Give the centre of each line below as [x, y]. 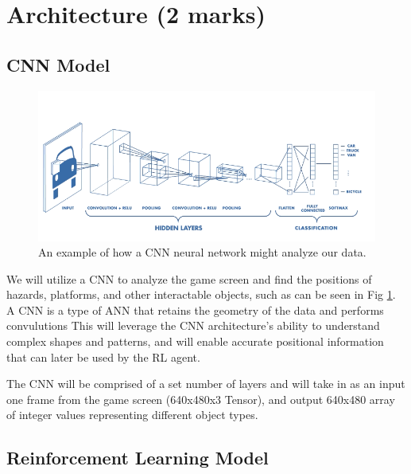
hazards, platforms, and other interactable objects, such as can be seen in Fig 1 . [201, 294]
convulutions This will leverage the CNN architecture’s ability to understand [193, 325]
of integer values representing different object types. [132, 415]
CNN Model [58, 64]
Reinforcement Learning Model [138, 458]
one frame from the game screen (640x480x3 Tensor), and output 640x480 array [201, 399]
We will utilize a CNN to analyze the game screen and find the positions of [189, 278]
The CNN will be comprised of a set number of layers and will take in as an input [206, 384]
